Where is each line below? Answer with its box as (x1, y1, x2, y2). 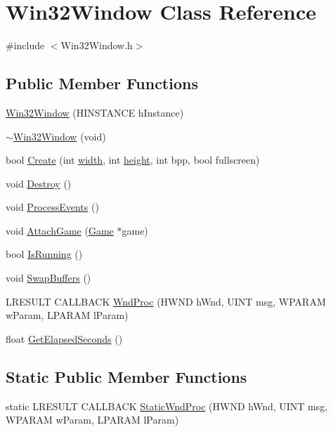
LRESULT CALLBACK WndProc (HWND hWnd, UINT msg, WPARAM (6, 294, 326, 308)
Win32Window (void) (13, 129, 106, 143)
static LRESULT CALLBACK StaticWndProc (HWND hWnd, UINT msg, (6, 398, 328, 413)
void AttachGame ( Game (6, 223, 114, 237)
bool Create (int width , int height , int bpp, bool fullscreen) (6, 152, 260, 167)
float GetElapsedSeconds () (6, 331, 123, 346)
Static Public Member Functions (6, 365, 247, 387)
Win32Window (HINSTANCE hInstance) (6, 105, 184, 119)
